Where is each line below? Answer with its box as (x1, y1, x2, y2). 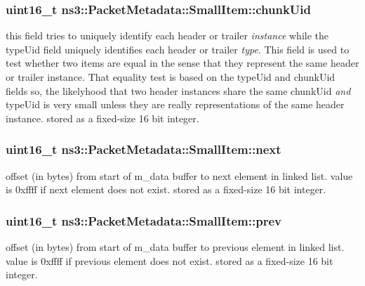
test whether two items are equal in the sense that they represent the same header (6, 56, 359, 70)
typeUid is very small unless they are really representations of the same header (6, 97, 345, 112)
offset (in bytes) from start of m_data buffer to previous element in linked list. (6, 240, 345, 254)
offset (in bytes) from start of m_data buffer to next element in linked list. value (6, 168, 353, 183)
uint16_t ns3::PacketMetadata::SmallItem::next (6, 141, 281, 158)
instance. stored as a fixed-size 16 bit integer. (6, 110, 199, 125)
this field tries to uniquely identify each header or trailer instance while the (6, 28, 328, 43)
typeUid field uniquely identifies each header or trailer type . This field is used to (6, 41, 350, 56)
